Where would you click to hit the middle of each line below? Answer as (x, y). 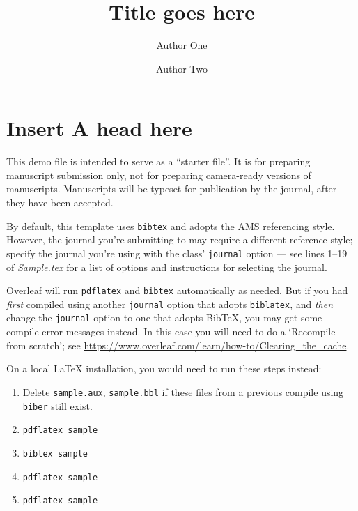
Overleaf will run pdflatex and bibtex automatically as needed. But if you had (177, 290)
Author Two (182, 68)
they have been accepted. (60, 203)
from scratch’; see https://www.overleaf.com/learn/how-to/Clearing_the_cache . (178, 345)
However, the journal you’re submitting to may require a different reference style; (180, 239)
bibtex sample (55, 453)
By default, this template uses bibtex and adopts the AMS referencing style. (171, 226)
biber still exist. (57, 405)
